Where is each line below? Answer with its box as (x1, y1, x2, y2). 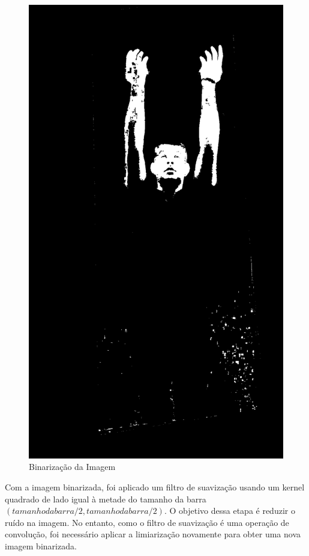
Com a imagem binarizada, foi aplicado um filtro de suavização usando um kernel (5, 480, 305, 493)
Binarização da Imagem (29, 460, 116, 473)
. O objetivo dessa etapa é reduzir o (164, 504, 295, 517)
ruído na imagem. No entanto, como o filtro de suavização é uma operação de (5, 516, 289, 528)
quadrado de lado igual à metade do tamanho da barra (5, 492, 206, 505)
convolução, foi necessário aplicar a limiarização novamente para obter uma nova (5, 528, 301, 540)
